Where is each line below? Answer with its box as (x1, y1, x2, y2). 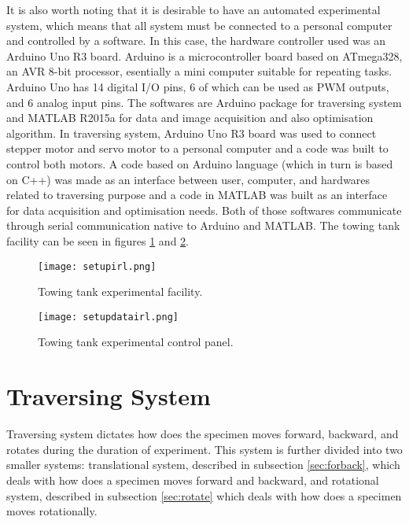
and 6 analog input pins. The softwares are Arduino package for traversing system (6, 94, 402, 110)
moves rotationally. (6, 503, 98, 519)
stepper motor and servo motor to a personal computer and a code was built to (6, 140, 389, 157)
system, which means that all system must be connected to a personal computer (6, 17, 392, 33)
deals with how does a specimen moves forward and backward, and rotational (6, 471, 379, 488)
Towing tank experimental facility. (38, 283, 203, 300)
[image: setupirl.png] (38, 260, 157, 272)
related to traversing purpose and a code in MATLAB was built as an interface (6, 186, 388, 203)
